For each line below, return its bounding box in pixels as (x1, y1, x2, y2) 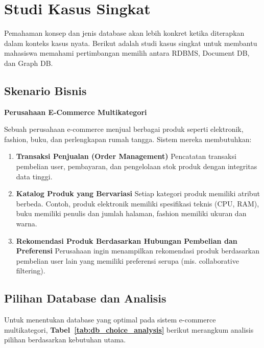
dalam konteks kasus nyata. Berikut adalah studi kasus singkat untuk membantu (4, 37, 257, 48)
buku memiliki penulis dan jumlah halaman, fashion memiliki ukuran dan (16, 208, 247, 219)
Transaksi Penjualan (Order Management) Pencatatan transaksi (16, 151, 236, 161)
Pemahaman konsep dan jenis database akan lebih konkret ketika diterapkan (4, 28, 245, 38)
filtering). (16, 265, 45, 276)
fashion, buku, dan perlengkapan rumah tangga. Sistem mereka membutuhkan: (4, 133, 252, 144)
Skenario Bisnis (4, 82, 87, 98)
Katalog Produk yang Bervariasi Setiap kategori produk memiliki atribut (16, 188, 260, 199)
